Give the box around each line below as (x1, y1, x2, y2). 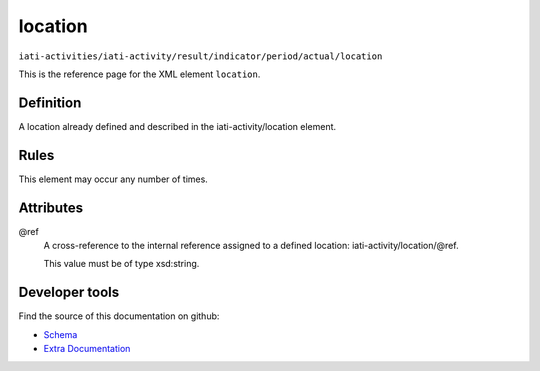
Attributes (18, 199, 84, 216)
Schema (43, 328, 78, 340)
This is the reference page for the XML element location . (18, 68, 261, 80)
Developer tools (18, 284, 120, 301)
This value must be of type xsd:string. (43, 258, 200, 270)
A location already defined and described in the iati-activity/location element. (18, 120, 337, 132)
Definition (18, 94, 82, 111)
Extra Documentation (43, 343, 131, 355)
